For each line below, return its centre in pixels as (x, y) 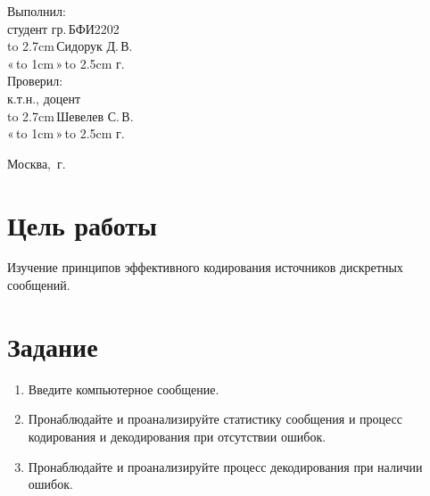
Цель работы (82, 224)
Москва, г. (37, 163)
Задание (53, 346)
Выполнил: (37, 11)
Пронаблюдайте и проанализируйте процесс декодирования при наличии (225, 466)
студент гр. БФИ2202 (63, 28)
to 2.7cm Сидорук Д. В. (70, 46)
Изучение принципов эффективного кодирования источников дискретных (205, 267)
